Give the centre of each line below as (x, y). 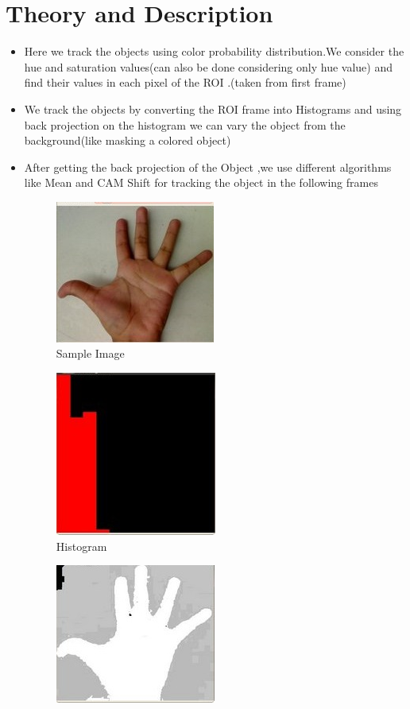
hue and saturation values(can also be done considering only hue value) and (208, 66)
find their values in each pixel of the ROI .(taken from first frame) (185, 82)
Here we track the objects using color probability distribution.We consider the (214, 51)
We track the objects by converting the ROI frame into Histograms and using (213, 108)
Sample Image (90, 353)
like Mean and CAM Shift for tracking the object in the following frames (201, 182)
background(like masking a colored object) (128, 140)
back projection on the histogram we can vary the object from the (185, 124)
